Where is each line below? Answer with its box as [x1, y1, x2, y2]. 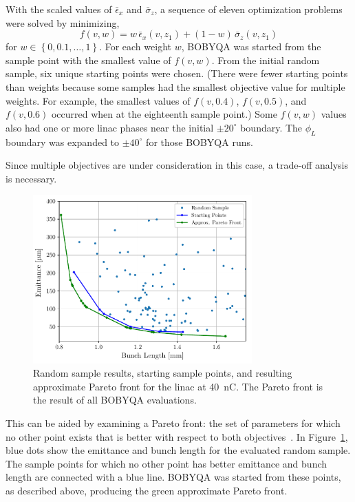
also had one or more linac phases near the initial [6, 120, 214, 134]
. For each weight [99, 39, 171, 54]
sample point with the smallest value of [6, 52, 171, 67]
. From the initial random [211, 52, 320, 67]
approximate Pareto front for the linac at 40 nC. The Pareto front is [33, 379, 323, 393]
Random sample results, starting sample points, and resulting [33, 366, 292, 380]
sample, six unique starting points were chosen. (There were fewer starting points [6, 66, 348, 81]
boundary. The [240, 120, 303, 134]
